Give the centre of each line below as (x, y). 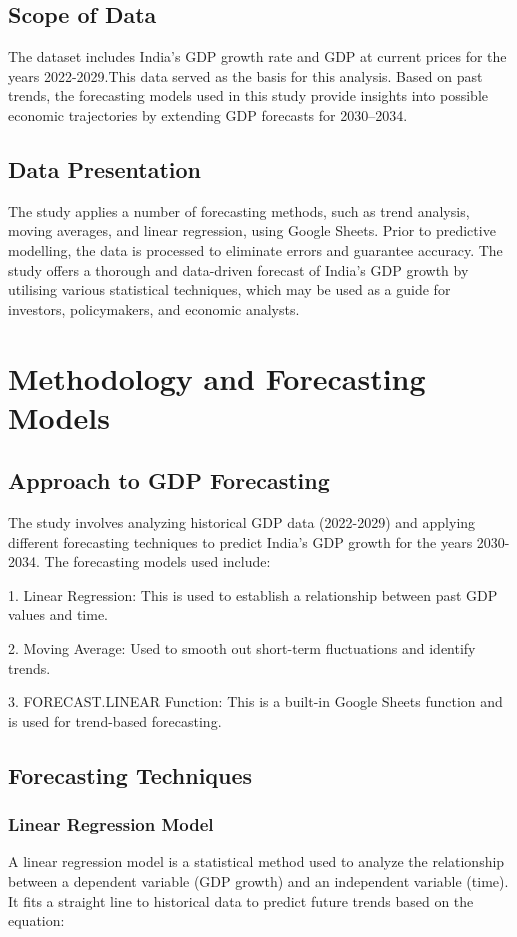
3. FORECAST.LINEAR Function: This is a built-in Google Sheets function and (255, 701)
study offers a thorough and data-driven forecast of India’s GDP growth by (238, 269)
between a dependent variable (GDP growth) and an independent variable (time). (258, 881)
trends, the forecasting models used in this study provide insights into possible (248, 95)
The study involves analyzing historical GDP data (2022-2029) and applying (242, 522)
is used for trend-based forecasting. (115, 720)
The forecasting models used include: (157, 561)
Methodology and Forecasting (217, 377)
